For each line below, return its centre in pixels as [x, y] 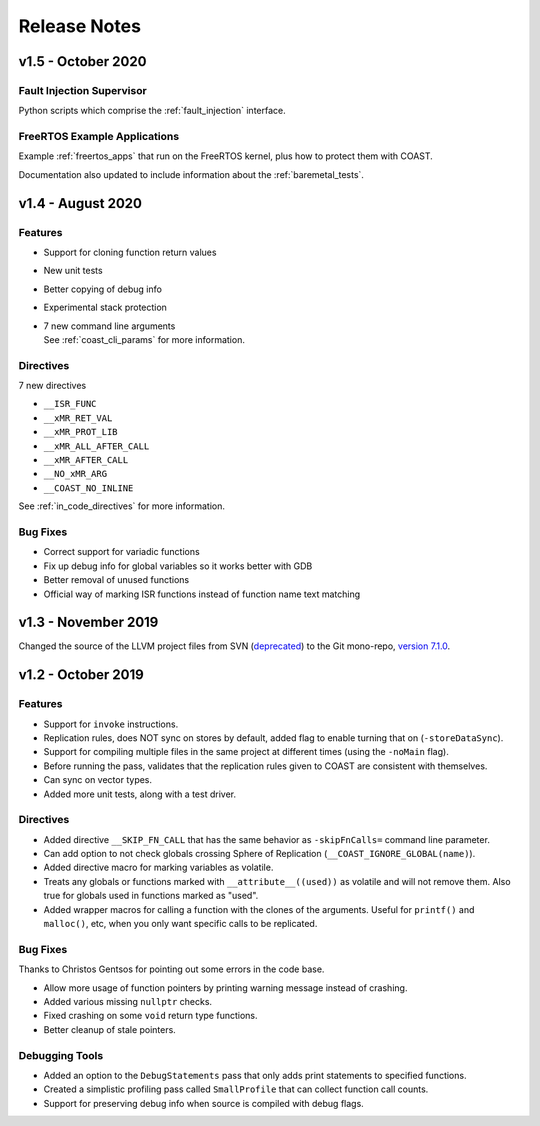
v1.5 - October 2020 [82, 61]
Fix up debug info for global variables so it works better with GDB [178, 566]
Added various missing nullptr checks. [128, 1001]
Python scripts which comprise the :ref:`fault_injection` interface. [152, 111]
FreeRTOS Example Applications [99, 137]
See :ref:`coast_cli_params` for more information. [144, 339]
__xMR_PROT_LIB [81, 432]
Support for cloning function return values [130, 252]
